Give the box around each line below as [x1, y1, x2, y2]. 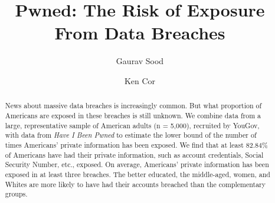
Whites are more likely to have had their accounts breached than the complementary [5, 179, 266, 189]
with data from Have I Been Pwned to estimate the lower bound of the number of [5, 130, 257, 140]
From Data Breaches [54, 21, 225, 45]
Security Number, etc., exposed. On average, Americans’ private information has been [5, 159, 269, 169]
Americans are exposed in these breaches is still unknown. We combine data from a [5, 110, 261, 120]
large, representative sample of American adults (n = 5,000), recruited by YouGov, [5, 120, 260, 130]
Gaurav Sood [116, 55, 164, 67]
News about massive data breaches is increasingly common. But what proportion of [5, 101, 262, 111]
